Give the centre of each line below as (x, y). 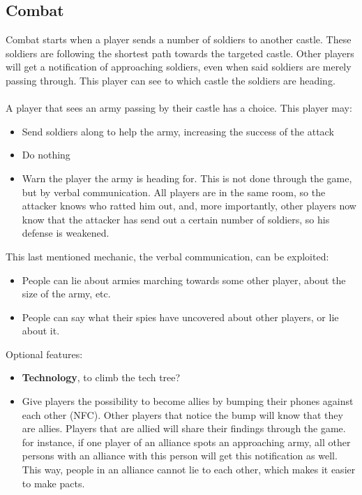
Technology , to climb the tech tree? (101, 377)
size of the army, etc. (66, 294)
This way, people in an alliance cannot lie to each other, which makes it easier (189, 470)
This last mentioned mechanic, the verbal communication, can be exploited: (167, 256)
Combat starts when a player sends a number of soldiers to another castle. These (179, 39)
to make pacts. (53, 483)
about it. (41, 331)
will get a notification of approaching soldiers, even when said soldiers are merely (179, 67)
